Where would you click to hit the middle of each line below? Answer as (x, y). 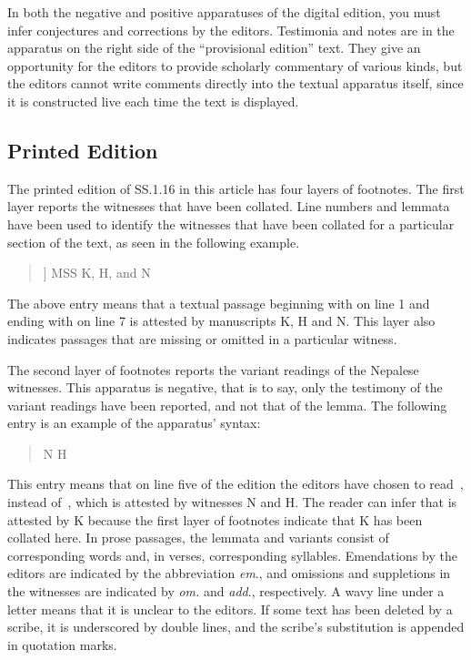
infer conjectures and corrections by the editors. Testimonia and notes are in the (231, 30)
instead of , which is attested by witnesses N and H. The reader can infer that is (232, 502)
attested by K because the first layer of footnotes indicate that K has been (215, 519)
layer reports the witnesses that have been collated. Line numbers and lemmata (229, 206)
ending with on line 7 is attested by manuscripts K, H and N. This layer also (221, 321)
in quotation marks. (62, 644)
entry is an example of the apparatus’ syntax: (134, 423)
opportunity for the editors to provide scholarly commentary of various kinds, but (235, 65)
